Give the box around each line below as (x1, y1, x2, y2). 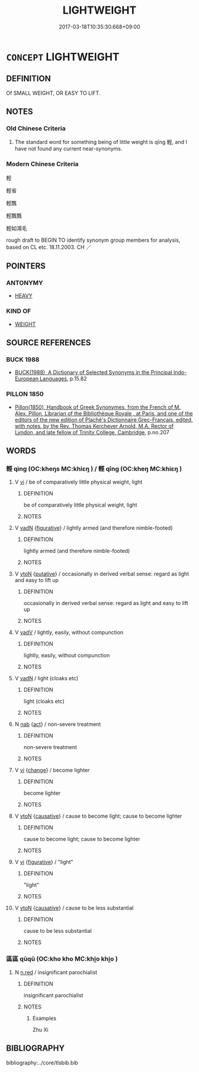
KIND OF (6, 307, 31, 315)
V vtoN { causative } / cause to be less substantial (14, 904, 134, 911)
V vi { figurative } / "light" (14, 859, 73, 866)
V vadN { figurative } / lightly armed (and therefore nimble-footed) (14, 524, 173, 532)
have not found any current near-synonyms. (14, 145, 123, 152)
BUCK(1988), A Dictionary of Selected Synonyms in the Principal (14, 369, 173, 376)
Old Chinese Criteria (6, 124, 66, 133)
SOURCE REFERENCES (6, 338, 91, 348)
